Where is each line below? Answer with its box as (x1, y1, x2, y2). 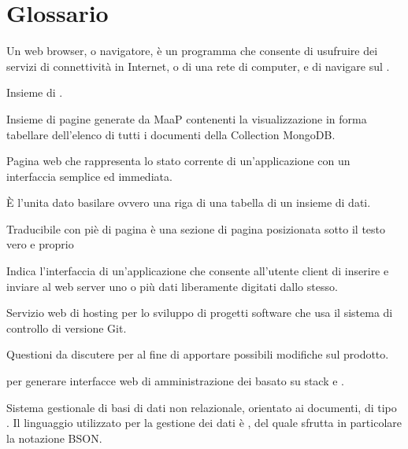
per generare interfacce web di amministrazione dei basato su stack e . (6, 373, 345, 389)
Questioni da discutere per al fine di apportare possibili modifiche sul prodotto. (6, 346, 389, 363)
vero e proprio (6, 236, 74, 252)
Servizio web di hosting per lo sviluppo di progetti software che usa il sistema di (6, 304, 393, 321)
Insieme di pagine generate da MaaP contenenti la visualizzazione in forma (6, 110, 367, 127)
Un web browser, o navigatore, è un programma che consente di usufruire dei (6, 42, 378, 59)
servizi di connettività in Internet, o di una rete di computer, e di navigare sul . (6, 57, 390, 74)
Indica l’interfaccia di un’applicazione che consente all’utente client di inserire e (6, 263, 389, 279)
